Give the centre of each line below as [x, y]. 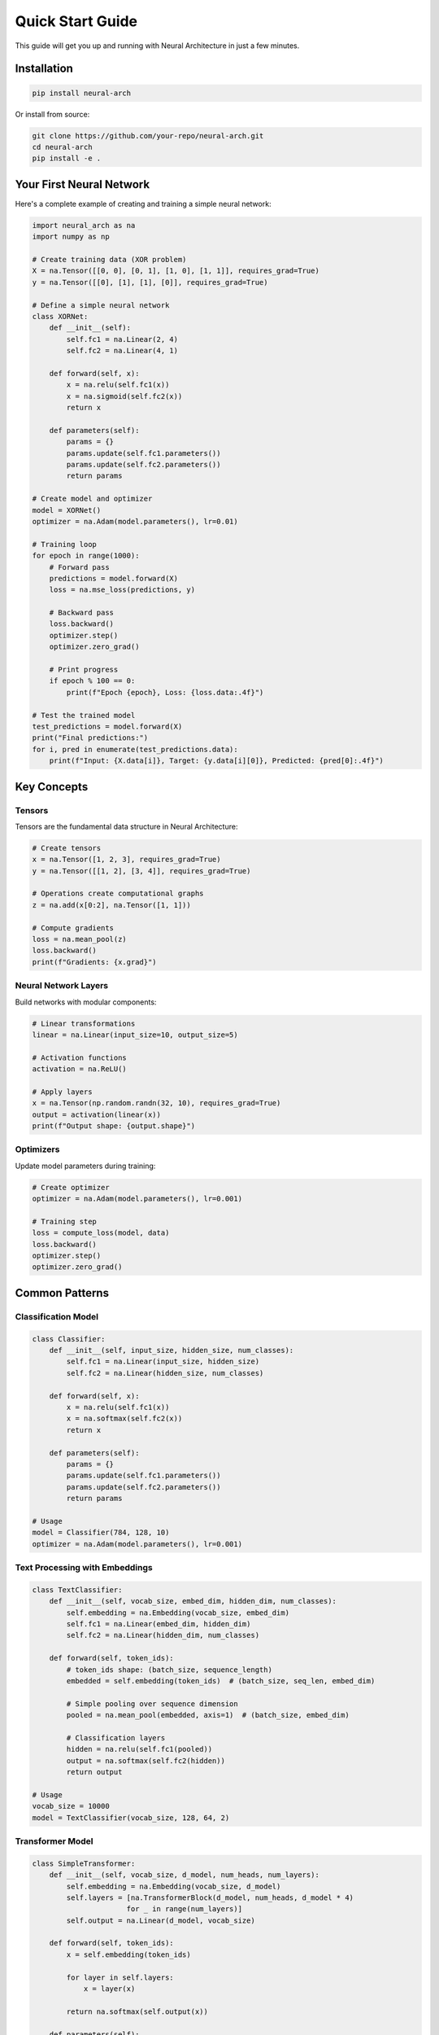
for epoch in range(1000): [86, 556]
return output [94, 1772]
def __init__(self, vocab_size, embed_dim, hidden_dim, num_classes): [193, 1601]
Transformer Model [54, 1841]
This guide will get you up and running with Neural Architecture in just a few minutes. [157, 46]
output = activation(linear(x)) [97, 1114]
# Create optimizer [71, 1187]
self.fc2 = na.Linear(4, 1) [122, 351]
